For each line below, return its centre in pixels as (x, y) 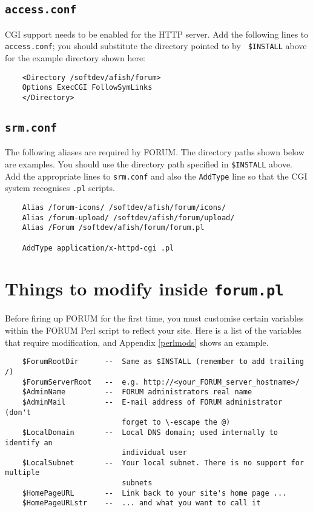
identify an (29, 443)
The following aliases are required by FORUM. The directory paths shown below (155, 152)
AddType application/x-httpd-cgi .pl (98, 248)
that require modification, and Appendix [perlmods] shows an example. (137, 342)
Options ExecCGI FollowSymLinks (87, 88)
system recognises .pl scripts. (60, 188)
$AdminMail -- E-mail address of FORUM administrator (152, 402)
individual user (154, 453)
